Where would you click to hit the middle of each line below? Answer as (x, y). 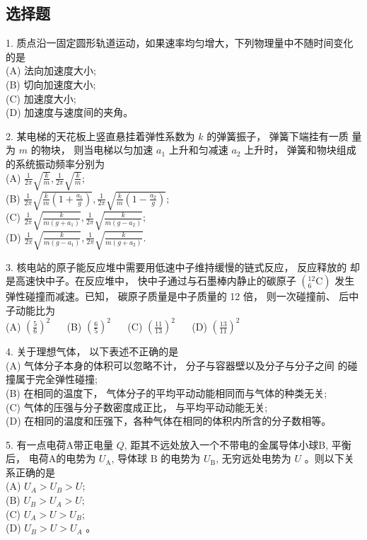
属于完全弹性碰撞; (56, 379)
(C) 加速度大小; (41, 98)
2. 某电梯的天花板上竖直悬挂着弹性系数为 (100, 136)
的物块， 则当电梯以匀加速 (92, 150)
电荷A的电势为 (62, 458)
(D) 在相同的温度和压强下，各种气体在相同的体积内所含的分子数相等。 (169, 421)
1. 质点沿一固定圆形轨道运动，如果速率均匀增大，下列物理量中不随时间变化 (180, 43)
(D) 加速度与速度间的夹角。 (70, 112)
